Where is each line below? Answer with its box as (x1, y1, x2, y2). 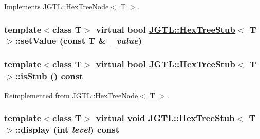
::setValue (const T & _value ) (15, 34, 142, 47)
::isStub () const (15, 69, 83, 82)
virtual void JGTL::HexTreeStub (96, 111, 235, 124)
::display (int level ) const (15, 123, 120, 135)
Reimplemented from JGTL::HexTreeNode (4, 89, 138, 100)
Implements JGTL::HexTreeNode (4, 1, 109, 11)
